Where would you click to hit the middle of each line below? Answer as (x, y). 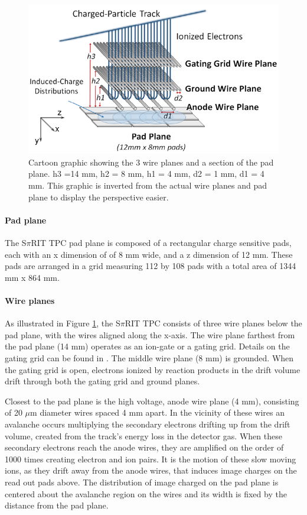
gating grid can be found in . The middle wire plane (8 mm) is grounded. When (149, 358)
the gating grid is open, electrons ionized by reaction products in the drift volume (153, 369)
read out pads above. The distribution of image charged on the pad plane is (142, 482)
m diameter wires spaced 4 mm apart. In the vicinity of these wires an (157, 412)
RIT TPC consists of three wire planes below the (213, 323)
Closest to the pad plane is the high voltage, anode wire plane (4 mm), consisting (152, 401)
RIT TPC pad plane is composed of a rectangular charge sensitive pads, (161, 243)
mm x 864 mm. (32, 277)
